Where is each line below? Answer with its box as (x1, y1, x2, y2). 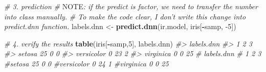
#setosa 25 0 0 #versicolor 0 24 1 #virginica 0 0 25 (4, 58, 169, 68)
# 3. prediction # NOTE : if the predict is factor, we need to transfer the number (4, 1, 258, 11)
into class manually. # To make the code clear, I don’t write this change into (4, 11, 246, 21)
